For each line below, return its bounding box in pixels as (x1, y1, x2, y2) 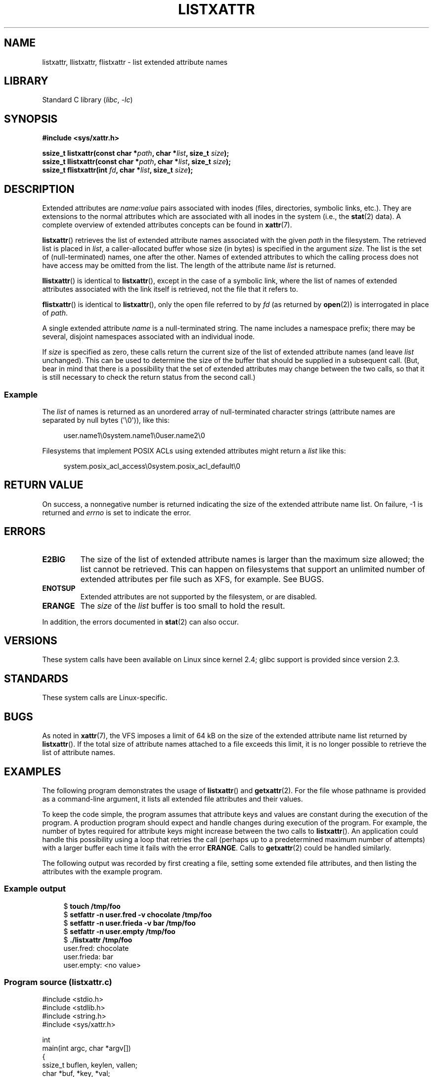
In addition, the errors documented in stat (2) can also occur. (42, 617, 239, 626)
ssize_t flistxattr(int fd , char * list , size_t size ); (42, 166, 193, 175)
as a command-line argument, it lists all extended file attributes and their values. (42, 794, 303, 803)
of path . (42, 309, 68, 317)
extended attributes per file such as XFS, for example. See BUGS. (80, 574, 324, 584)
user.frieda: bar (63, 952, 114, 961)
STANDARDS (4, 672, 69, 685)
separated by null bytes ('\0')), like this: (42, 415, 170, 424)
